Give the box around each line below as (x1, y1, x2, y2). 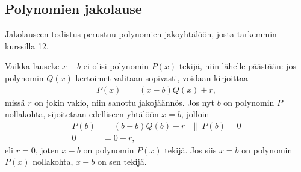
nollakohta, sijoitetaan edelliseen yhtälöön (5, 108, 159, 120)
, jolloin (181, 108, 209, 120)
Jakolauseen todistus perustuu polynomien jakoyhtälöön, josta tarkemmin (5, 28, 277, 40)
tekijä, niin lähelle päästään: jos (179, 60, 297, 72)
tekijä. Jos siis (164, 143, 217, 156)
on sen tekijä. (97, 155, 147, 168)
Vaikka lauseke (5, 60, 60, 72)
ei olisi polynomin (83, 60, 149, 72)
